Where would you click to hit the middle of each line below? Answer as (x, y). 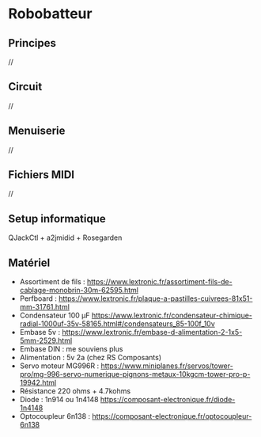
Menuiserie (37, 131)
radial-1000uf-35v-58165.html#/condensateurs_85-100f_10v (117, 324)
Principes (32, 43)
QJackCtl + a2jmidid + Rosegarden (65, 237)
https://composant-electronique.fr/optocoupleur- (172, 416)
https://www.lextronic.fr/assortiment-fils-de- (159, 282)
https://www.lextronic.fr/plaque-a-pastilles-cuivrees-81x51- (155, 298)
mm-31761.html (44, 307)
